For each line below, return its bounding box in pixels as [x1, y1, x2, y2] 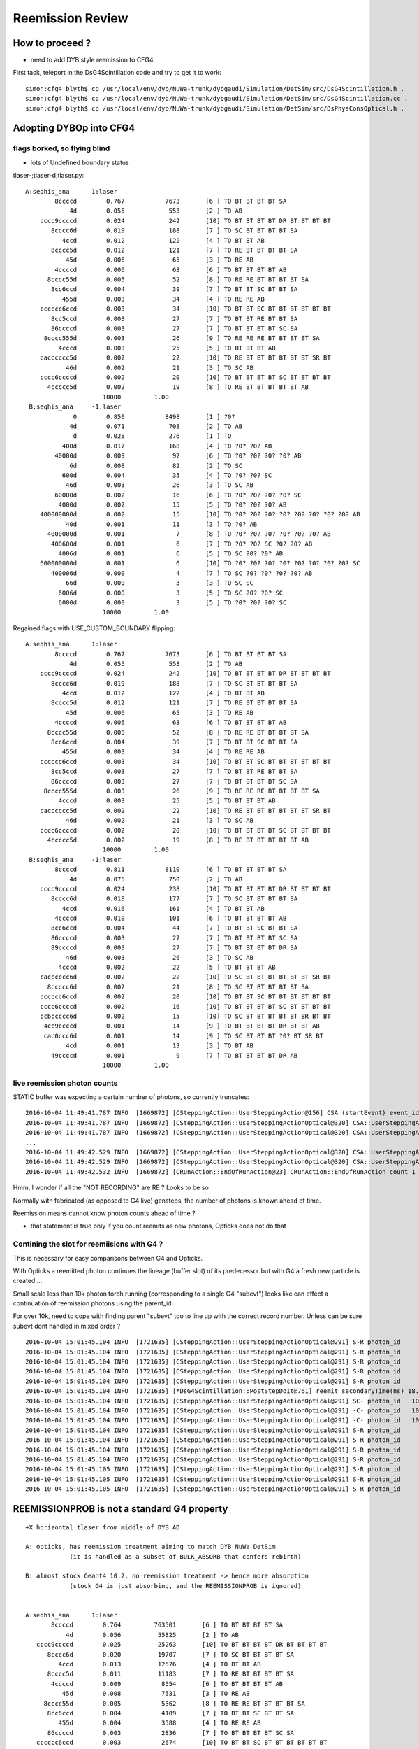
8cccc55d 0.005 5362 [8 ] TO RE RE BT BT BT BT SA [43, 1699, 305, 1707]
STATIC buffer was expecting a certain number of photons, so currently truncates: [13, 1093, 249, 1101]
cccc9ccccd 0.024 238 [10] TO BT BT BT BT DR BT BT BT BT [39, 885, 331, 893]
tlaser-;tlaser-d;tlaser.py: [13, 171, 84, 180]
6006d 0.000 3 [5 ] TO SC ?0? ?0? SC [58, 588, 284, 597]
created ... [13, 1277, 43, 1285]
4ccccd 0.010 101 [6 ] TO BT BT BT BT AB [54, 914, 287, 923]
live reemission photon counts [13, 1078, 118, 1088]
